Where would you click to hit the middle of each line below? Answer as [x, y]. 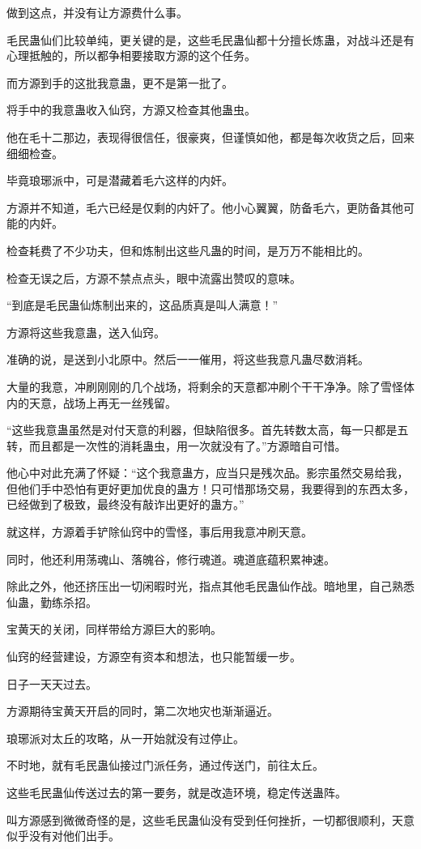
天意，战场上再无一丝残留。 [102, 402]
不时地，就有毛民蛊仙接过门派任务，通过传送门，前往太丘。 [165, 765]
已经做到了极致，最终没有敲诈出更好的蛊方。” [125, 504]
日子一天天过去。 [52, 683]
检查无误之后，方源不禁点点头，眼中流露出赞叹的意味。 [154, 277]
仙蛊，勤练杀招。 [52, 602]
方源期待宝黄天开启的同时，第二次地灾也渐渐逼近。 [142, 711]
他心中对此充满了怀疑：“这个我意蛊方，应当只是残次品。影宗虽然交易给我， [208, 473]
